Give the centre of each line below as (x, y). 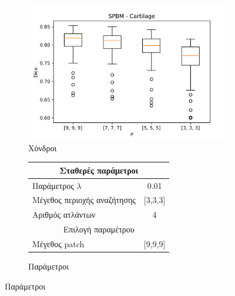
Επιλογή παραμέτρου (99, 229)
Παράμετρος (53, 185)
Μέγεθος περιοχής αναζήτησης (84, 200)
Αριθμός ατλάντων (64, 214)
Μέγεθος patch (58, 244)
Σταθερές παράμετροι (99, 170)
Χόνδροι (43, 147)
